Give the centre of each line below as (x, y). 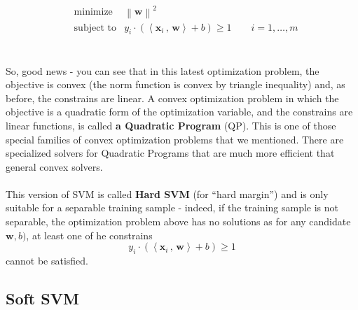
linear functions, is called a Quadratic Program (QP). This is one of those (171, 125)
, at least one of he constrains (89, 235)
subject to (95, 28)
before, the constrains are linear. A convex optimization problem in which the (172, 98)
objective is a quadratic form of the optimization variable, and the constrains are (179, 112)
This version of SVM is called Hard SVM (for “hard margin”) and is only (167, 193)
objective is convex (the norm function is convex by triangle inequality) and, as (175, 84)
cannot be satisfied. (47, 261)
